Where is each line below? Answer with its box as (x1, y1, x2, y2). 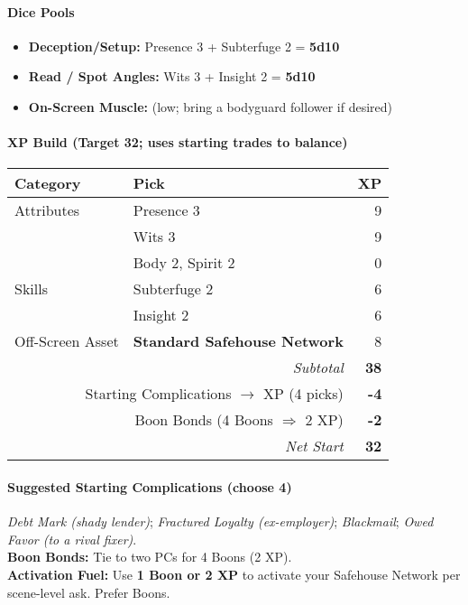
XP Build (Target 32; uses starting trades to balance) (7, 133, 348, 152)
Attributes (14, 200, 80, 221)
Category (14, 172, 81, 194)
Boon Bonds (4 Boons (134, 409, 273, 431)
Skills (14, 278, 48, 300)
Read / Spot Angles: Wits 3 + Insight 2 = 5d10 (28, 67, 316, 86)
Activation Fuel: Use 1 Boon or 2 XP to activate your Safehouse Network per (7, 564, 461, 583)
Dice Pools (7, 2, 75, 21)
